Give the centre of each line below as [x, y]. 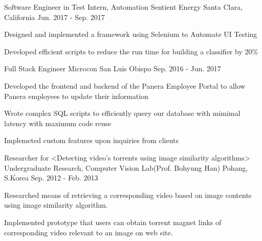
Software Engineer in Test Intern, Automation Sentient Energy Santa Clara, [123, 7]
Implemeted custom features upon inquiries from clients [92, 140]
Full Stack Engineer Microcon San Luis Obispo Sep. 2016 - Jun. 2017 [113, 68]
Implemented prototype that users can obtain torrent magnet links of [113, 222]
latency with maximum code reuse [58, 123]
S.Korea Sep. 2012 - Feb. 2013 [51, 178]
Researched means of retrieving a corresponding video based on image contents [128, 195]
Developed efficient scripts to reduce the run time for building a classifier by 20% [131, 51]
